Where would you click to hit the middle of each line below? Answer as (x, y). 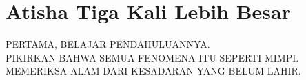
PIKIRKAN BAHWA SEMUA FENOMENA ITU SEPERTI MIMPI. (152, 57)
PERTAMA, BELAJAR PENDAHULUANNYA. (108, 44)
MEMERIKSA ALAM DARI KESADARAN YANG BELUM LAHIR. (153, 71)
